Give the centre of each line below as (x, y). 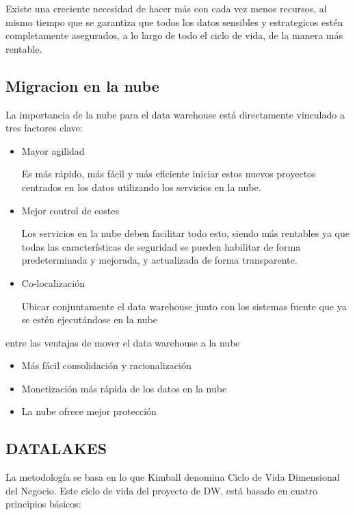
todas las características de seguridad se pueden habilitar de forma (161, 246)
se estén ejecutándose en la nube (89, 319)
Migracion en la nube (82, 85)
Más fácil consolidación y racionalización (106, 365)
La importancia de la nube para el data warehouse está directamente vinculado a (175, 114)
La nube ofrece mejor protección (89, 411)
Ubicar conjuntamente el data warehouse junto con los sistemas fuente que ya (184, 306)
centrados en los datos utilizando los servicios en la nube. (141, 187)
